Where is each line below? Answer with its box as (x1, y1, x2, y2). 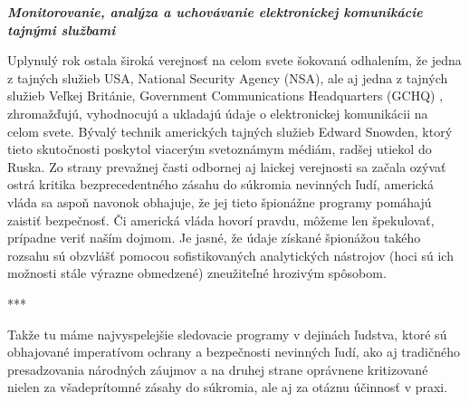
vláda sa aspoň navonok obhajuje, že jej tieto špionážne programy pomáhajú (7, 192, 432, 211)
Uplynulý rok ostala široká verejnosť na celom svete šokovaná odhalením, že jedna (7, 51, 462, 70)
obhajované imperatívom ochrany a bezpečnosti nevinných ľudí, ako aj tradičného (7, 342, 460, 361)
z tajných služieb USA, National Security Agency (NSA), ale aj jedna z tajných (7, 68, 448, 87)
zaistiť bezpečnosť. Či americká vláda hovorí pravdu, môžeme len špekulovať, (7, 210, 435, 229)
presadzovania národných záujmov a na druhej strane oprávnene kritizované (7, 359, 428, 378)
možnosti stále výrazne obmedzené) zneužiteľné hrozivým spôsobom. (7, 263, 387, 282)
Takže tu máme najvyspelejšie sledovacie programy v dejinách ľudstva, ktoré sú (7, 324, 447, 343)
